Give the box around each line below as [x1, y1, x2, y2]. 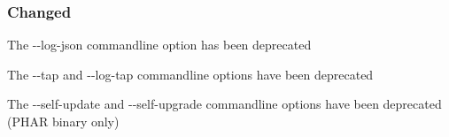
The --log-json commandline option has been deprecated [7, 35, 312, 54]
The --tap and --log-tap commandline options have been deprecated [7, 65, 374, 83]
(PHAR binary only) [7, 112, 120, 130]
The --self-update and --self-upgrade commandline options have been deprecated [7, 95, 442, 113]
